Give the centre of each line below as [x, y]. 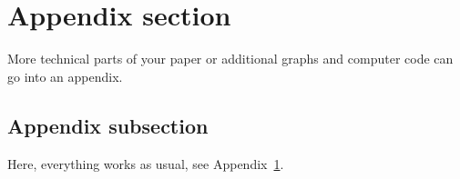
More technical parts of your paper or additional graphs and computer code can [230, 59]
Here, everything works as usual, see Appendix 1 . [146, 163]
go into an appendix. [65, 76]
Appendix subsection [108, 125]
